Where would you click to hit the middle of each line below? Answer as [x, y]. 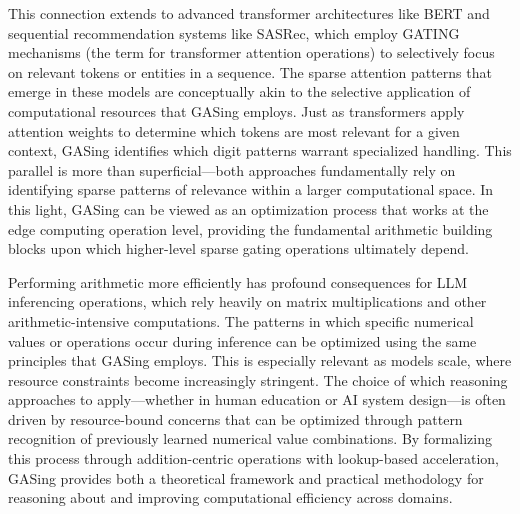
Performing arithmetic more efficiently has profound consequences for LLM [238, 281]
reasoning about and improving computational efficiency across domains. [230, 497]
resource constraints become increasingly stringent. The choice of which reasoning [258, 379]
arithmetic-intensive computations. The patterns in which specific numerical [241, 320]
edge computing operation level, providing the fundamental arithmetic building [250, 228]
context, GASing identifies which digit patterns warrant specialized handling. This [260, 150]
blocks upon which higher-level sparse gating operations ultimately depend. [238, 248]
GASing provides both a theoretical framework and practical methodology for [246, 477]
